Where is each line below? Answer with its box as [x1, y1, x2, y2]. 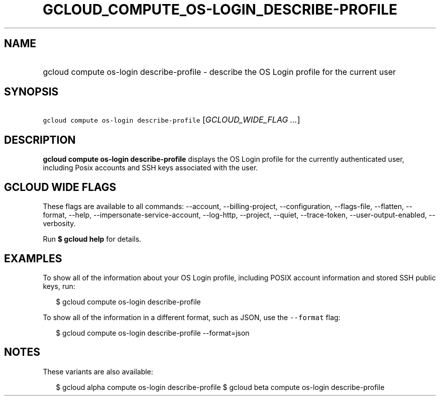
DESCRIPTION [4, 133, 76, 146]
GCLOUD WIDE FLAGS [4, 180, 117, 193]
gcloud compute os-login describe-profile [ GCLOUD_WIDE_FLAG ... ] [43, 115, 300, 125]
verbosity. [43, 219, 76, 228]
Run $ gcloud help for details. [43, 235, 142, 244]
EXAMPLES [4, 252, 62, 265]
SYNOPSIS [4, 85, 59, 98]
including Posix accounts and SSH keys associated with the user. [43, 163, 258, 172]
